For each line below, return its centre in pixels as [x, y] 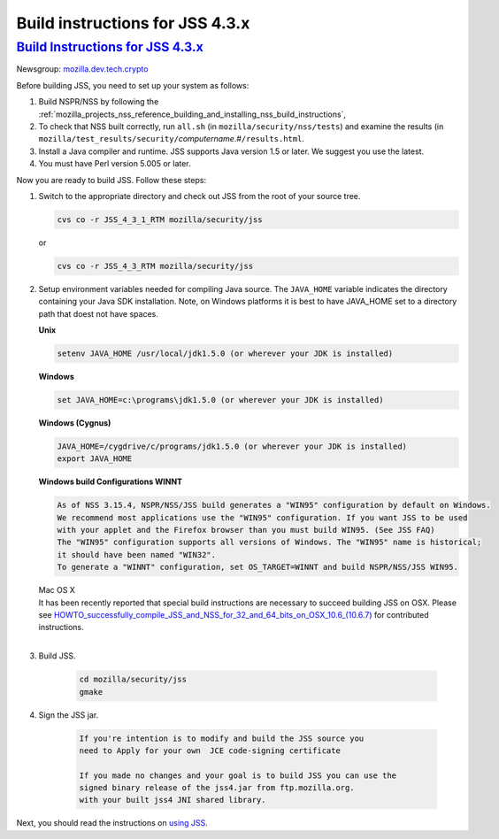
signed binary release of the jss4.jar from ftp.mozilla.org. [217, 788]
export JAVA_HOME [95, 459]
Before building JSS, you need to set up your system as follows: [133, 85]
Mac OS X [57, 590]
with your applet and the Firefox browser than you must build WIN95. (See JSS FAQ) [246, 530]
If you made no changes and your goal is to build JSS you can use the [238, 775]
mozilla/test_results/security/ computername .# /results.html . [172, 139]
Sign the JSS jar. [69, 715]
